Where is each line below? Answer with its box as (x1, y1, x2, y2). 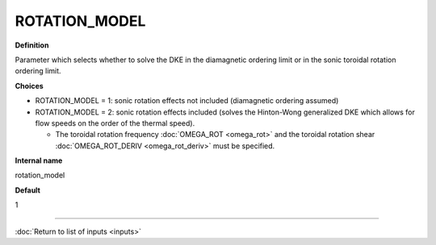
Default (15, 185, 40, 195)
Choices (15, 81, 44, 90)
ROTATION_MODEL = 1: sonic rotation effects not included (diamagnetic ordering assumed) (35, 96, 339, 106)
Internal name (15, 156, 63, 165)
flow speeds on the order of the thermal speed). (35, 118, 195, 128)
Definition (15, 40, 49, 50)
